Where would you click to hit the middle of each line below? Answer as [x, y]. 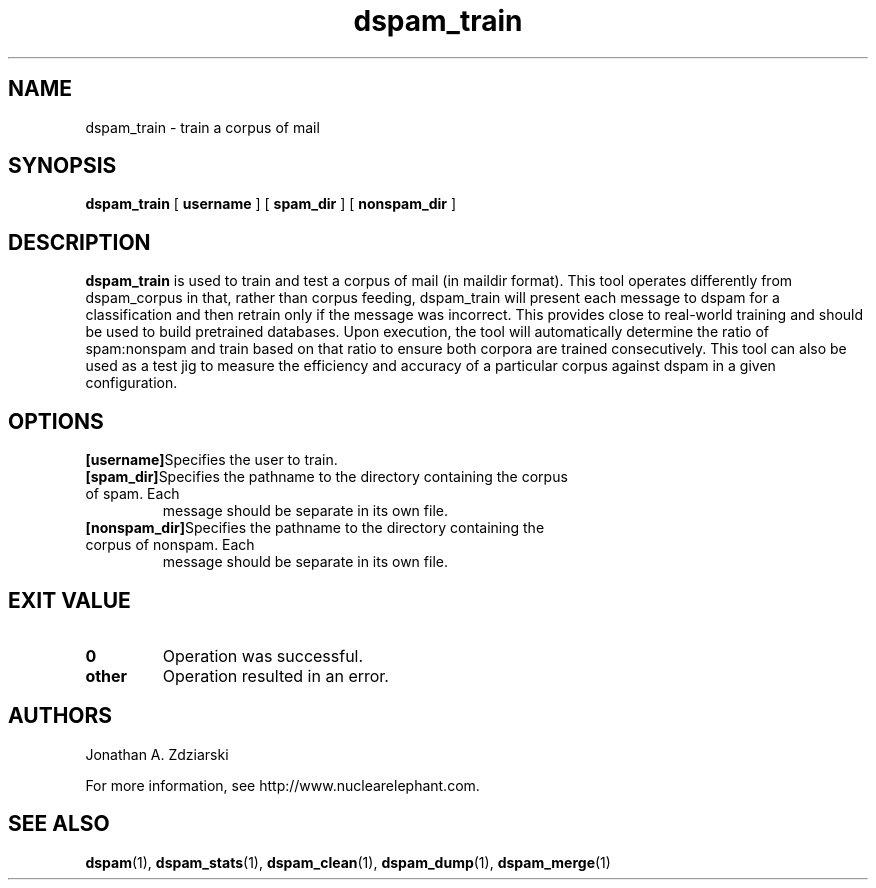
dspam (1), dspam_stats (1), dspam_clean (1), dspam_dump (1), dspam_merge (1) [348, 862]
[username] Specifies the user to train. [211, 460]
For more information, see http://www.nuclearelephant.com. [282, 785]
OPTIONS [56, 421]
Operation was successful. [263, 655]
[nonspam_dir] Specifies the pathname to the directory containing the [315, 528]
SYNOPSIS [62, 166]
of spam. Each [132, 494]
